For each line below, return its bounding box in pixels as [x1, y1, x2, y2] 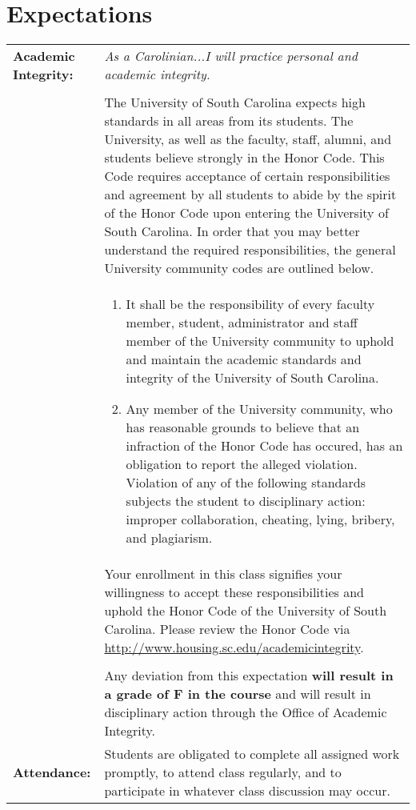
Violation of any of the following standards [126, 473, 366, 492]
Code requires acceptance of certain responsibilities [104, 166, 390, 186]
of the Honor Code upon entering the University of [104, 203, 389, 223]
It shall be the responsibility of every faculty [126, 295, 375, 314]
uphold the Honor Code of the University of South [104, 601, 387, 620]
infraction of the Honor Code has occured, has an [126, 436, 403, 455]
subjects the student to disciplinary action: [126, 491, 366, 511]
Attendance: [13, 763, 91, 782]
